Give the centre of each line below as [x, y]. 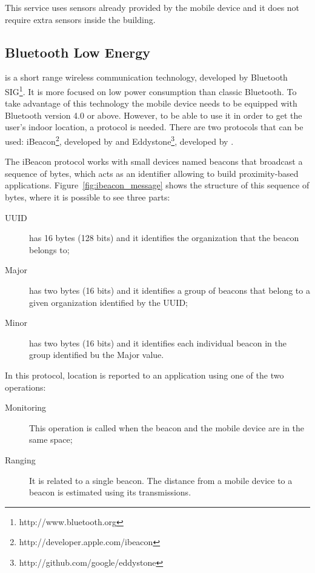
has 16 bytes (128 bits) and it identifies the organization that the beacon [164, 238]
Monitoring [26, 407]
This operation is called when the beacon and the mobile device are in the [167, 427]
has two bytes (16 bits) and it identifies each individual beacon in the [158, 343]
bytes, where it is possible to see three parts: [88, 197]
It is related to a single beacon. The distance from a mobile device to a [161, 480]
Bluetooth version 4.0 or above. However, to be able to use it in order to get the [154, 115]
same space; [51, 439]
